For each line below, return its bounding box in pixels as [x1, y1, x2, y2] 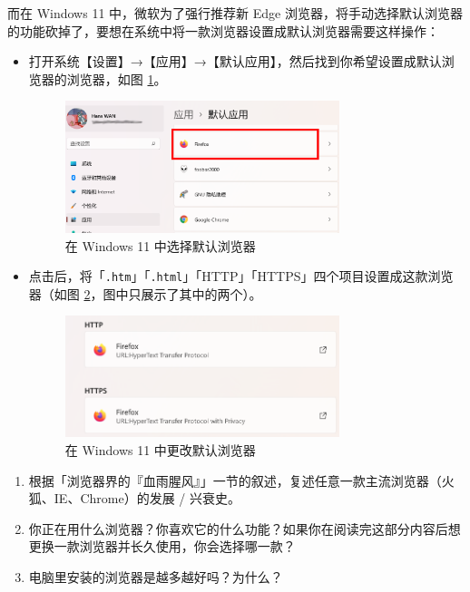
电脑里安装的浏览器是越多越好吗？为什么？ [28, 567, 283, 586]
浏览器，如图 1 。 [66, 69, 167, 88]
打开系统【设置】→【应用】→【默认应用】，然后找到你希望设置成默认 [28, 52, 442, 71]
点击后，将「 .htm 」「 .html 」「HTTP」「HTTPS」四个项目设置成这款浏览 [28, 267, 454, 286]
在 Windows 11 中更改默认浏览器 [64, 440, 256, 459]
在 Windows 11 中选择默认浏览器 [64, 236, 256, 255]
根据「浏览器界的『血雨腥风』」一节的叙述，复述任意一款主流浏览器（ [28, 471, 442, 490]
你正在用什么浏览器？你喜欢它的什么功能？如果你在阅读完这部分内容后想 [28, 519, 461, 538]
